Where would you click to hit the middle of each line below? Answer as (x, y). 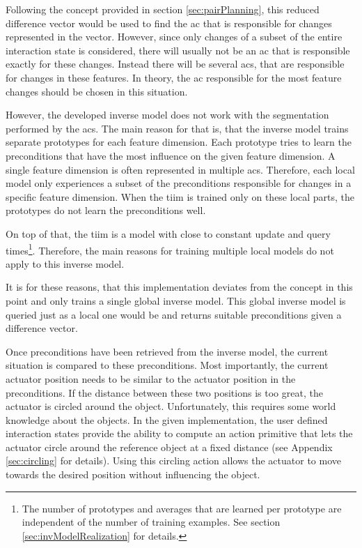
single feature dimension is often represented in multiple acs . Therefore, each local (180, 169)
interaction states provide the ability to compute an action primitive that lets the (179, 433)
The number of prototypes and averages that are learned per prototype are (182, 508)
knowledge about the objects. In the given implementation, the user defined (167, 419)
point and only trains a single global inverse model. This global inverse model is (176, 300)
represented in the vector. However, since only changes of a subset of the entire (174, 37)
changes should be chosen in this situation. (97, 91)
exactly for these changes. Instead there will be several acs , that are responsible (175, 64)
